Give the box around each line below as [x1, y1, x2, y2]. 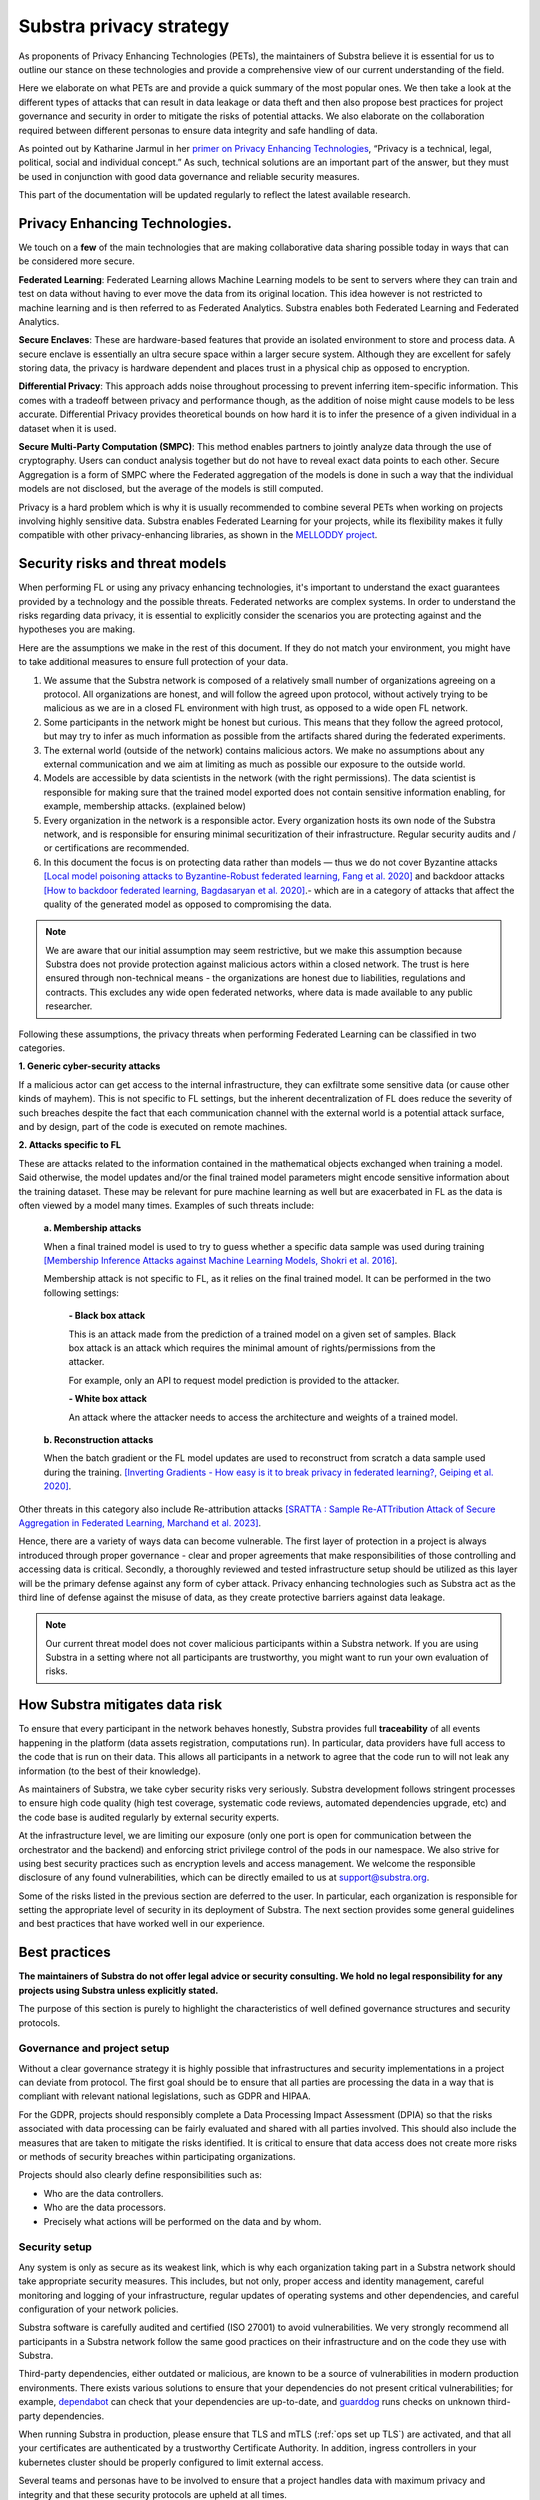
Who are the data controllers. [43, 2187, 164, 2199]
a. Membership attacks [43, 1222, 142, 1234]
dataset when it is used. [18, 422, 117, 434]
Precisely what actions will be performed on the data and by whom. [43, 2215, 322, 2227]
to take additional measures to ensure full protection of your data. [18, 656, 289, 668]
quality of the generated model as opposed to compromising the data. [43, 898, 332, 910]
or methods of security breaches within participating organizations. [18, 2151, 296, 2163]
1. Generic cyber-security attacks [18, 1060, 161, 1072]
